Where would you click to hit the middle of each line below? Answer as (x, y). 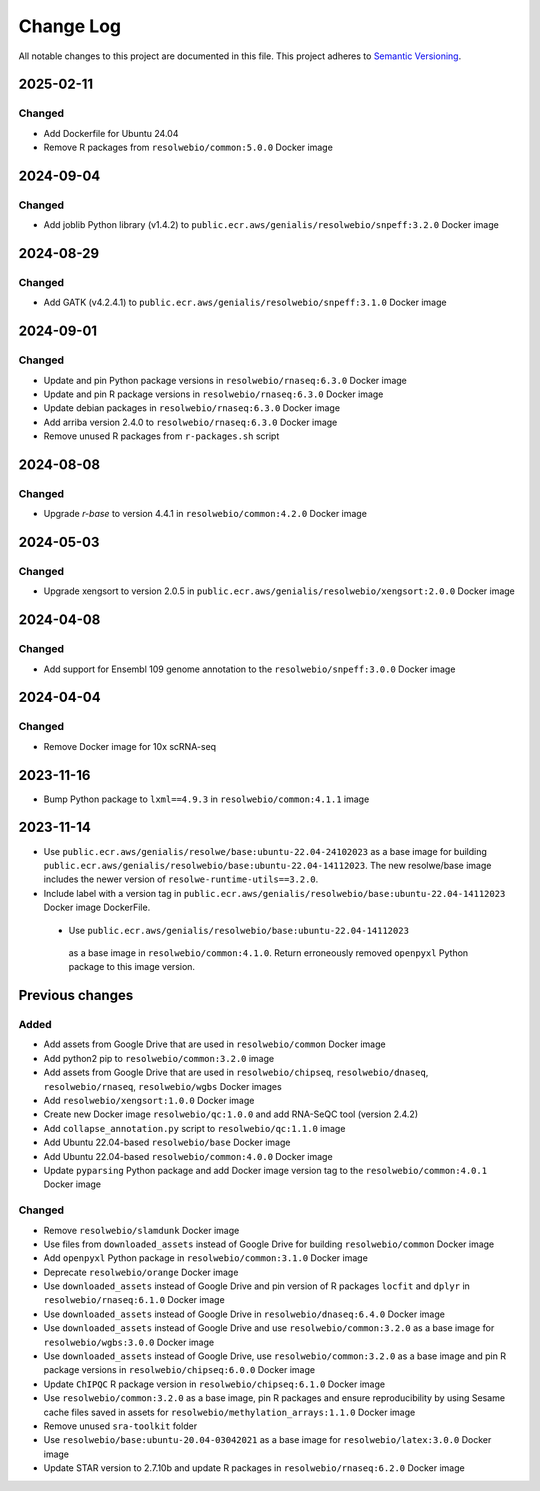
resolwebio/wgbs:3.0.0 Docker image (129, 1342)
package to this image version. (131, 967)
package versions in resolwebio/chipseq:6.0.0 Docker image (179, 1370)
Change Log (70, 26)
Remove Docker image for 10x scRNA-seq (130, 746)
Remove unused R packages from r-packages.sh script (161, 436)
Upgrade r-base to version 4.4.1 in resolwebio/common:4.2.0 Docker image (205, 514)
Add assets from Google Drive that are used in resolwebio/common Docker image (214, 1044)
